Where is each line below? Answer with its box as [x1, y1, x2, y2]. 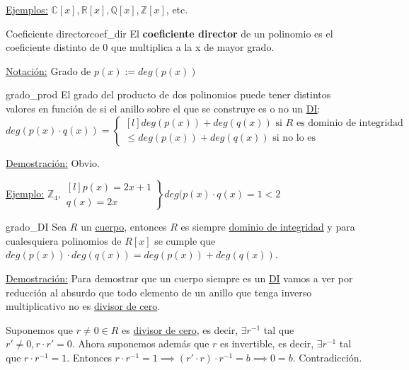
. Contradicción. [292, 349, 362, 364]
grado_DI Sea [6, 219, 67, 234]
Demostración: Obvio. [6, 155, 100, 170]
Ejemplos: [6, 2, 48, 16]
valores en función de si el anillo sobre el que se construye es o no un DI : [6, 100, 321, 115]
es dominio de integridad [296, 118, 403, 129]
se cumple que [154, 233, 216, 248]
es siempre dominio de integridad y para [180, 219, 355, 234]
